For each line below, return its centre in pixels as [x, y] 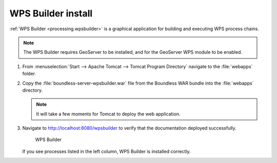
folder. [29, 74]
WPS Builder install [51, 13]
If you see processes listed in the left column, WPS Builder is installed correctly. [106, 151]
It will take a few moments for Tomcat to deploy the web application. [108, 114]
